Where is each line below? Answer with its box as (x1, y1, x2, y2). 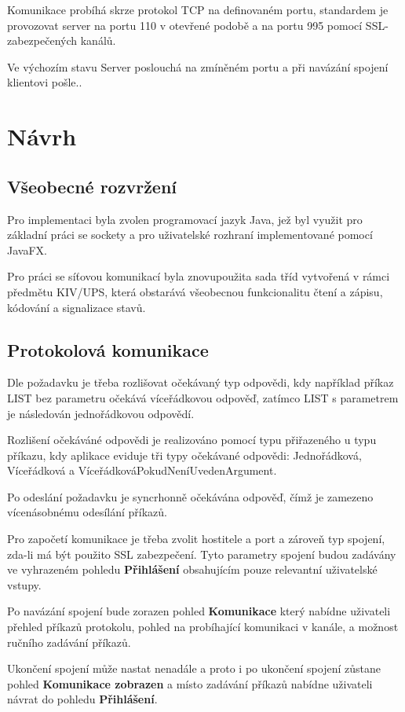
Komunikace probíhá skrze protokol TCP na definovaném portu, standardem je (7, 2, 389, 17)
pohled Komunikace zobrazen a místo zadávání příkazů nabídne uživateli (7, 675, 373, 692)
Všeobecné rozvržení (7, 174, 177, 198)
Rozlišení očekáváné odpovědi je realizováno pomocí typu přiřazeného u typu (7, 431, 377, 448)
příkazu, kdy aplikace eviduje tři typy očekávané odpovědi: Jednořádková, (7, 446, 362, 463)
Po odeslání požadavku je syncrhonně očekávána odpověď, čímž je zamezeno (7, 488, 374, 505)
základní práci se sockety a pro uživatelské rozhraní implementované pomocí (7, 226, 373, 243)
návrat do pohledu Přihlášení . (7, 691, 158, 707)
